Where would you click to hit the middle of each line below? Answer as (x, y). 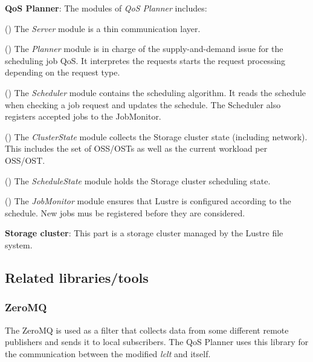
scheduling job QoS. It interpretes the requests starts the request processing (145, 60)
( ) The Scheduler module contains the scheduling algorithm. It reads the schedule (156, 92)
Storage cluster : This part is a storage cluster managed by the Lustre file (144, 233)
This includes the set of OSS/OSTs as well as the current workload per (136, 148)
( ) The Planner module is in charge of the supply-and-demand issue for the (144, 49)
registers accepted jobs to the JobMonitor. (83, 116)
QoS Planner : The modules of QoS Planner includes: (106, 8)
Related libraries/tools (77, 277)
